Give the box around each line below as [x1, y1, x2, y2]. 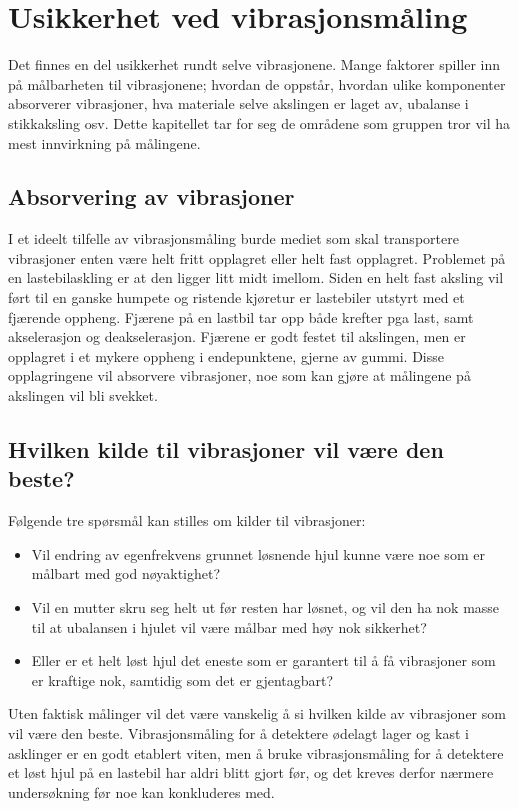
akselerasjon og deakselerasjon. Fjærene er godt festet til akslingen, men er [8, 326, 466, 347]
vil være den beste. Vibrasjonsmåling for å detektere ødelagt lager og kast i [8, 722, 469, 743]
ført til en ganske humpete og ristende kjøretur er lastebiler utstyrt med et [8, 287, 465, 308]
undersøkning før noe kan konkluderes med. [8, 781, 275, 802]
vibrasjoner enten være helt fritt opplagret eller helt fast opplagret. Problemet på [8, 247, 506, 268]
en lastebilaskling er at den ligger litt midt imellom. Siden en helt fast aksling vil [8, 267, 504, 288]
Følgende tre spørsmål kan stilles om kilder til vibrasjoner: [8, 510, 366, 531]
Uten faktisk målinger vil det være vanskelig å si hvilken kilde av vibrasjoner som [8, 703, 506, 724]
